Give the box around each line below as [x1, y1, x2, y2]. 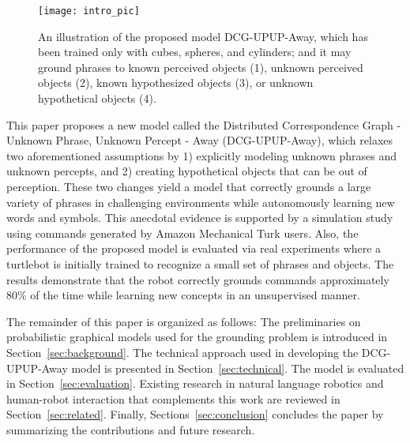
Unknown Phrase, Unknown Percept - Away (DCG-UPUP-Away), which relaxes [6, 132, 393, 148]
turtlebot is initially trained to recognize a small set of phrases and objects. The [6, 255, 394, 272]
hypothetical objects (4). [38, 90, 156, 107]
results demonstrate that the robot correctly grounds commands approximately [6, 271, 389, 287]
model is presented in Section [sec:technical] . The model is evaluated [71, 359, 404, 376]
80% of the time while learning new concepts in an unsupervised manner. [6, 287, 360, 303]
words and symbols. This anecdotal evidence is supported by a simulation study [6, 209, 393, 226]
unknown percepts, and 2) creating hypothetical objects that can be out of [6, 163, 367, 179]
